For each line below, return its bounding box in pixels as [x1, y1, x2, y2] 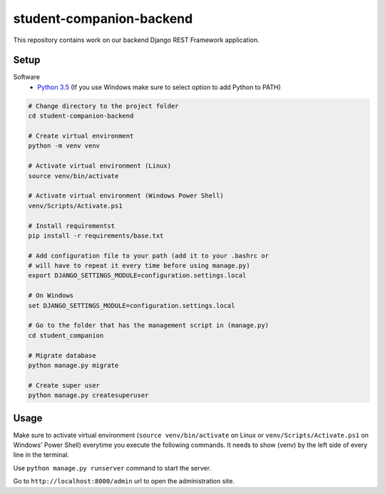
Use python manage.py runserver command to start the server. [13, 463, 212, 472]
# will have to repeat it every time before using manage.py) [28, 262, 250, 270]
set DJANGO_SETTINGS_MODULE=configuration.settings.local [28, 302, 235, 309]
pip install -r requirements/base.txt [28, 232, 164, 240]
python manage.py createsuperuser [28, 391, 149, 399]
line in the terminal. [13, 451, 70, 459]
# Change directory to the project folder [28, 102, 179, 110]
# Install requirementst [28, 222, 115, 230]
